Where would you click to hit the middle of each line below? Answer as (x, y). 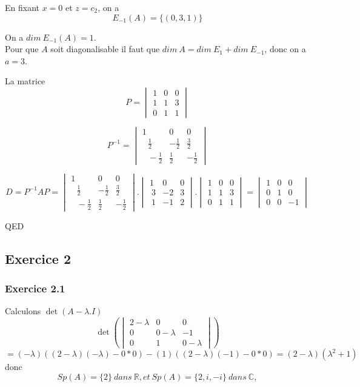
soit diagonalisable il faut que (105, 49)
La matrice (25, 81)
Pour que (22, 49)
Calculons (23, 311)
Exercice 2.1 (35, 288)
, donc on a (285, 49)
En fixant (22, 7)
